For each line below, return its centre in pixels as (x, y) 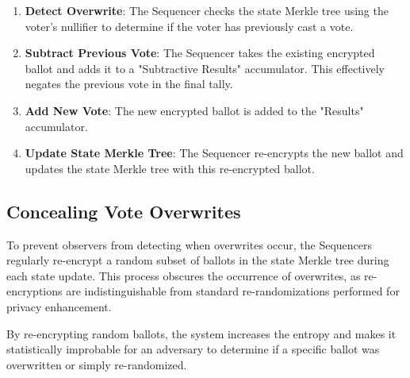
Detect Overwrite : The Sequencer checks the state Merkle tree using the (207, 10)
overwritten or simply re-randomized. (97, 364)
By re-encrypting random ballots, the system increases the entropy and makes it (201, 333)
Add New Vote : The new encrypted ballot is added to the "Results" (194, 110)
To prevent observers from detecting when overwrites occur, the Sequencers (190, 244)
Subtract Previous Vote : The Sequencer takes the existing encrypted (200, 53)
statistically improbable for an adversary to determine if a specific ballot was (193, 349)
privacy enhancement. (59, 306)
